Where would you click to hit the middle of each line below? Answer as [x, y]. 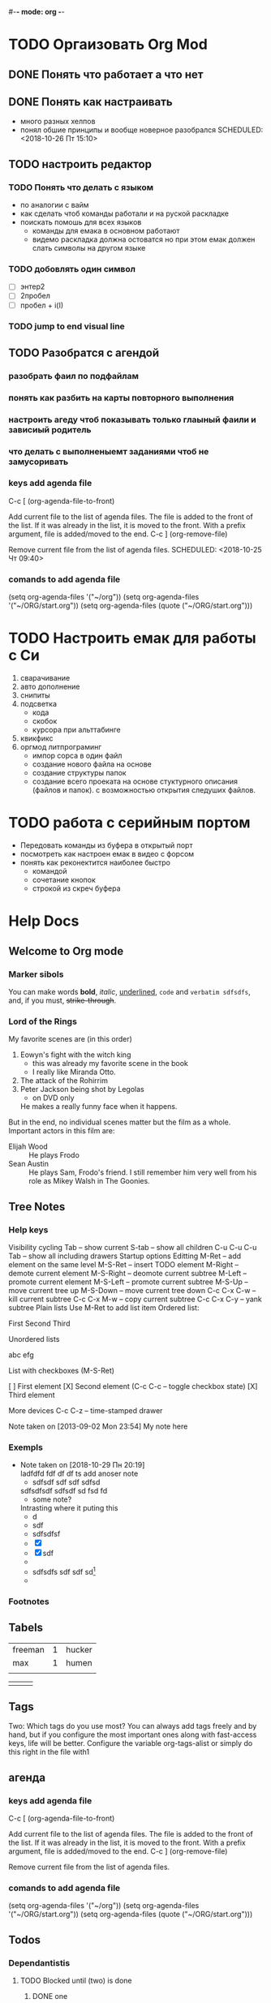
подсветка [39, 704]
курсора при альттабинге [76, 730]
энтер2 [32, 286]
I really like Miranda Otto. [74, 1072]
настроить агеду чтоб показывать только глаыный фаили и [133, 419]
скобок [45, 721]
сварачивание [45, 678]
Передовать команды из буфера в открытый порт [106, 845]
